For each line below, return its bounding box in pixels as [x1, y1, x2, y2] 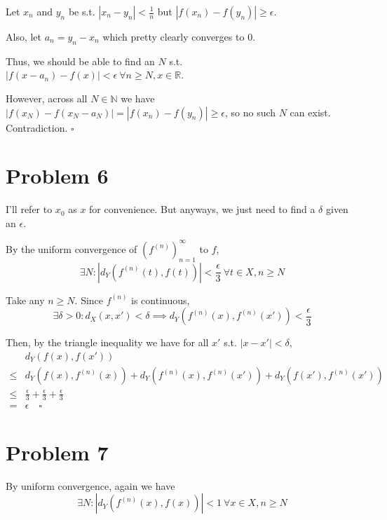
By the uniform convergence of [6, 241, 137, 256]
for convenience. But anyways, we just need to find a [89, 202, 315, 217]
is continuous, [131, 292, 190, 307]
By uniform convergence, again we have [6, 478, 175, 493]
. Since [74, 292, 104, 307]
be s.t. [68, 4, 95, 18]
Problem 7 [6, 437, 109, 466]
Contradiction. [6, 120, 68, 135]
